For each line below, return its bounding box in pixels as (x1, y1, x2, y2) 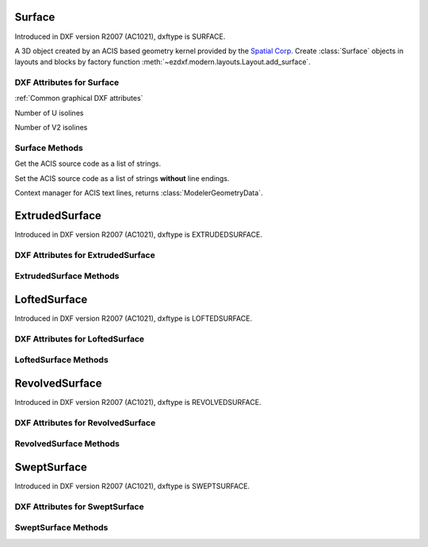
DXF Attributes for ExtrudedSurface (14, 249, 155, 260)
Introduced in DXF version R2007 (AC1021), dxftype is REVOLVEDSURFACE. (14, 398, 262, 407)
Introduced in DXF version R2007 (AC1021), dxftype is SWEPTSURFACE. (14, 481, 250, 491)
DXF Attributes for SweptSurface (14, 501, 144, 512)
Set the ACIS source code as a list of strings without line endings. (14, 173, 230, 183)
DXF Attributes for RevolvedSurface (14, 417, 156, 428)
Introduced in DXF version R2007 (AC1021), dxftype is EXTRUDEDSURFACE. (14, 230, 263, 240)
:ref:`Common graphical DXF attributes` (14, 94, 143, 103)
